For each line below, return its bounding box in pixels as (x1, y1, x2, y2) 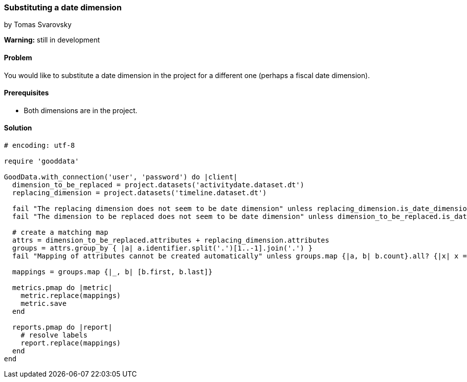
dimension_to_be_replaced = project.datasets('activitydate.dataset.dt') (12, 181, 304, 189)
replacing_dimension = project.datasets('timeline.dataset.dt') (12, 189, 267, 197)
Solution (4, 124, 32, 132)
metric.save (20, 299, 67, 308)
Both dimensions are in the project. (24, 106, 138, 115)
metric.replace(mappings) (20, 292, 121, 300)
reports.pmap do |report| (12, 323, 113, 332)
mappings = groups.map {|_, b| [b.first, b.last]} (12, 268, 213, 276)
